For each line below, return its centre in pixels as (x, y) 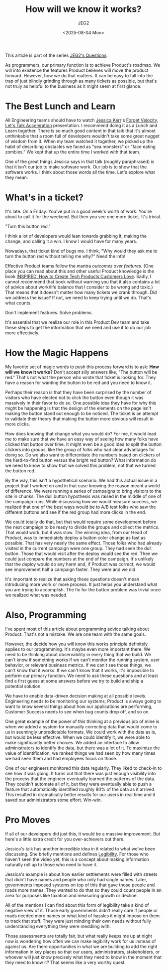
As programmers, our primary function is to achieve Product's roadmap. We (83, 65)
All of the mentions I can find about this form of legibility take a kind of (77, 905)
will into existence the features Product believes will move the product (77, 70)
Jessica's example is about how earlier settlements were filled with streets (81, 874)
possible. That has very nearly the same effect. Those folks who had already (83, 543)
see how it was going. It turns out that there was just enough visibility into (81, 773)
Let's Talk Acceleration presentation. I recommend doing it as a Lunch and (81, 125)
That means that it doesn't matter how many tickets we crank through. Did (81, 292)
